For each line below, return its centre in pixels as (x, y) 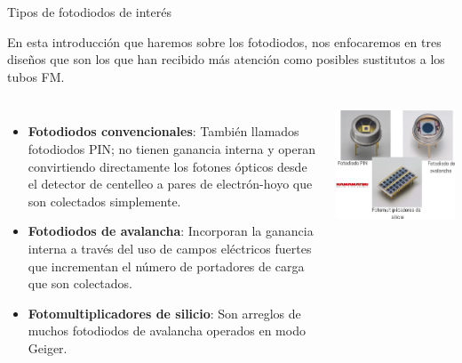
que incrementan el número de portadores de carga (166, 266)
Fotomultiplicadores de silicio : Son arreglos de (164, 313)
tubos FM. (36, 76)
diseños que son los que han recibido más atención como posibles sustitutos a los (226, 59)
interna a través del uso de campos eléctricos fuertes (170, 248)
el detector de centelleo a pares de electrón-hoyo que (170, 184)
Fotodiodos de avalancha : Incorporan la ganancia (171, 231)
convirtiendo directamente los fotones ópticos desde (167, 166)
